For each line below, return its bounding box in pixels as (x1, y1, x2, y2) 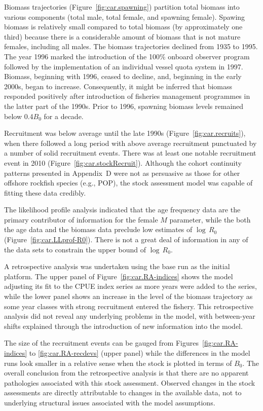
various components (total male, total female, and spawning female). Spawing (4, 11, 245, 22)
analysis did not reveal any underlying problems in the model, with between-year (4, 311, 255, 321)
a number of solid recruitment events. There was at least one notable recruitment (4, 147, 256, 158)
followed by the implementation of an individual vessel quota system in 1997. (4, 61, 243, 71)
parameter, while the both (169, 214, 251, 225)
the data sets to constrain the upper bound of (4, 244, 146, 254)
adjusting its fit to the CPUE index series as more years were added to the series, (4, 281, 257, 291)
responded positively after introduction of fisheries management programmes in (4, 91, 250, 101)
